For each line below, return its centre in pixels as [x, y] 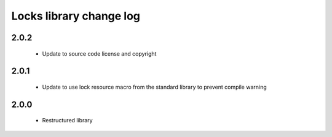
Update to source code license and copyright [99, 54]
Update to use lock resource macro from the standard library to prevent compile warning [154, 87]
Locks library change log [76, 16]
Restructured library [67, 120]
